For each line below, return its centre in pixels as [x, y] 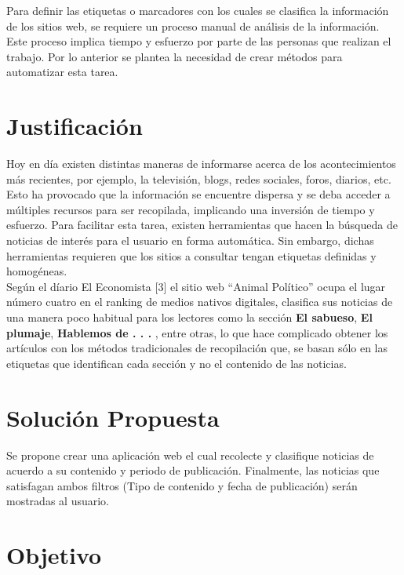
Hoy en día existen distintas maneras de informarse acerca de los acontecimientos [201, 164]
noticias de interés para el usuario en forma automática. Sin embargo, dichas [190, 240]
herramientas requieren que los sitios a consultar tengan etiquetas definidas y [191, 255]
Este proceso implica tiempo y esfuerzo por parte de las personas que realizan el [199, 41]
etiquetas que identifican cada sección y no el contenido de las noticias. [177, 363]
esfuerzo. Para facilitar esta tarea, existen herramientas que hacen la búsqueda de [202, 225]
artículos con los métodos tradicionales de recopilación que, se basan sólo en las [197, 348]
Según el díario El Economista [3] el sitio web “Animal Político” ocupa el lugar [196, 286]
